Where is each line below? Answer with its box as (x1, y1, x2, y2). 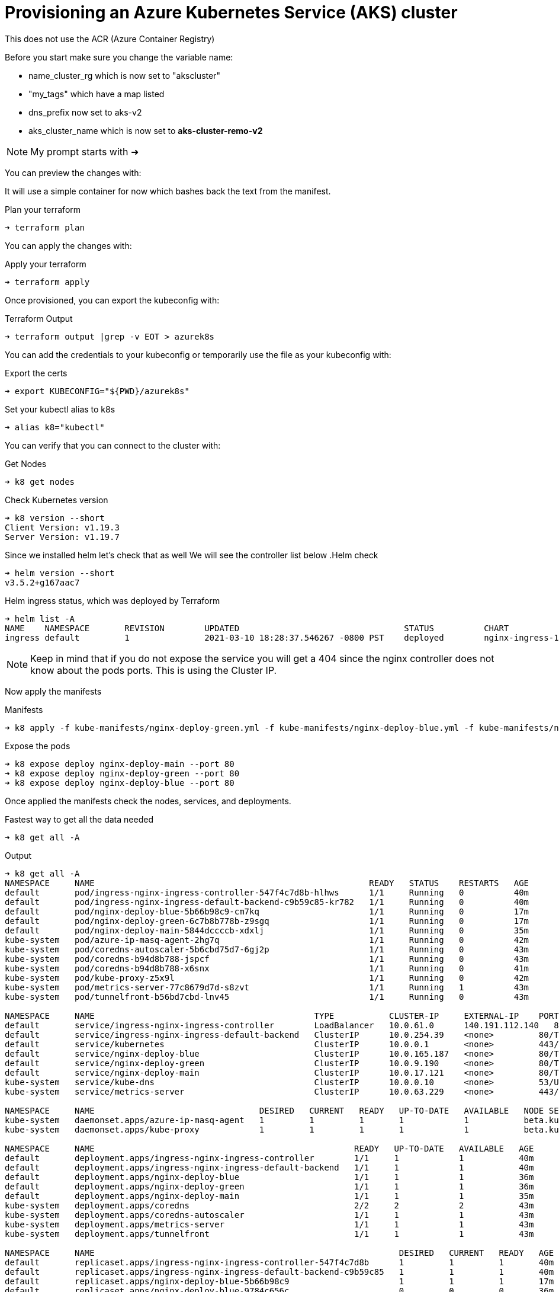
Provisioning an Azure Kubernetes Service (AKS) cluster (5, 2, 458, 23)
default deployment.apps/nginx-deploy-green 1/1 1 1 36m (5, 1181, 534, 1191)
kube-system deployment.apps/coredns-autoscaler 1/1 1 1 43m (5, 1210, 534, 1220)
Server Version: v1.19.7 (5, 532, 120, 542)
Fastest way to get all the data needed (5, 814, 153, 824)
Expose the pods (5, 740, 70, 751)
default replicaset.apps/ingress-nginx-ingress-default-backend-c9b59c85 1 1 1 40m (5, 1267, 554, 1277)
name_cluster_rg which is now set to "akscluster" (28, 70, 220, 81)
